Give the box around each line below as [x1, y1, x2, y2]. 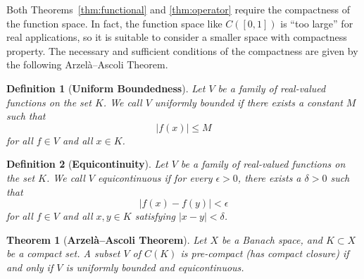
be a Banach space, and [222, 232, 322, 247]
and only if [6, 259, 54, 274]
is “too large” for [280, 15, 353, 30]
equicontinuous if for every [97, 170, 213, 185]
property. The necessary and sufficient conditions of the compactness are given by [6, 43, 358, 58]
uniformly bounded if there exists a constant [154, 94, 343, 109]
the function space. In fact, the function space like [6, 15, 222, 30]
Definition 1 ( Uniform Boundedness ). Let [6, 80, 206, 95]
